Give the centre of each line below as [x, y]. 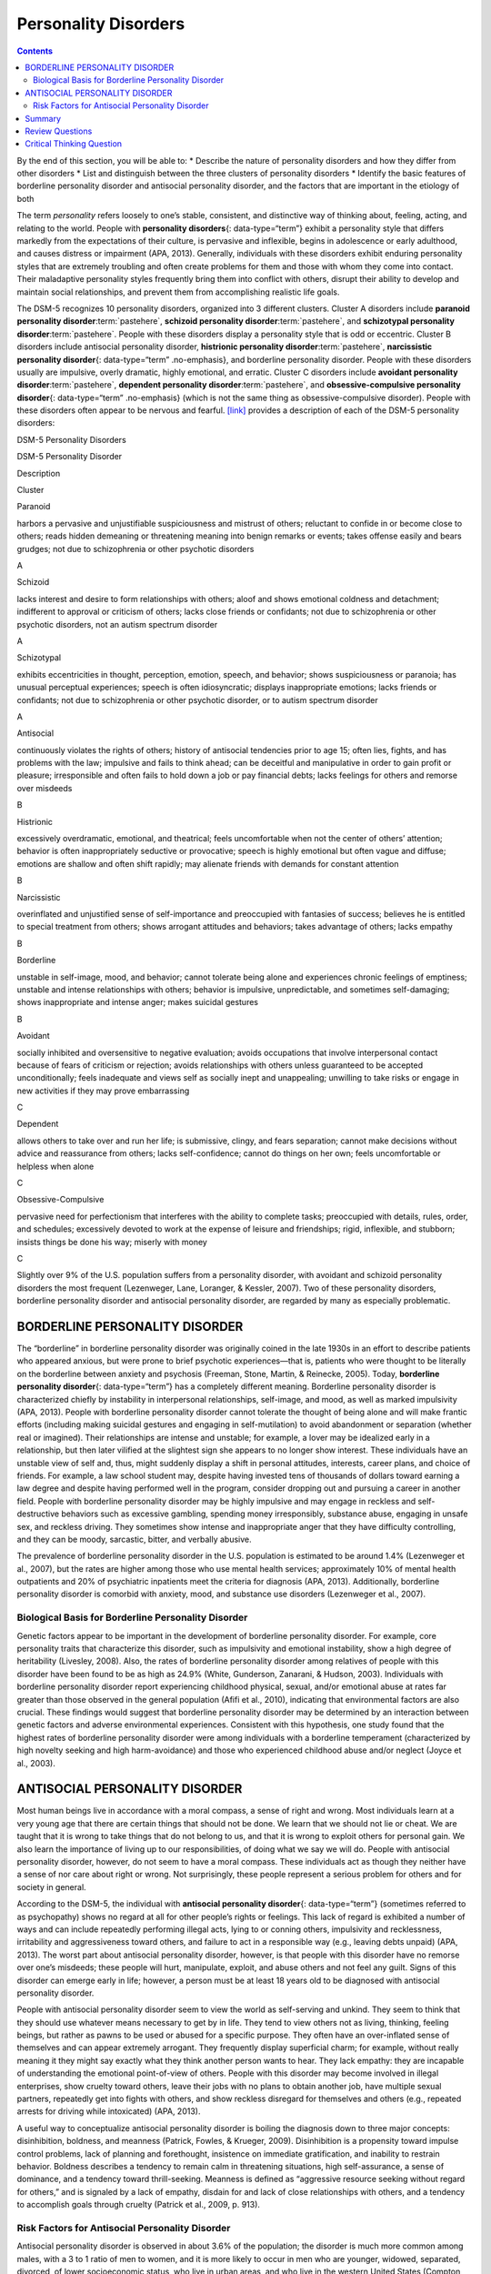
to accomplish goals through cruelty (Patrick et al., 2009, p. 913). [139, 2205]
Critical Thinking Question [74, 144]
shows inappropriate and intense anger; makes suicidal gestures [138, 1002]
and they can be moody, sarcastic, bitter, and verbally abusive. [134, 1539]
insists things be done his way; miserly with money [112, 1242]
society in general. [51, 1887]
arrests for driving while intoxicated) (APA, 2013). [109, 2111]
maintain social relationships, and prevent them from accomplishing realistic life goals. [178, 292]
